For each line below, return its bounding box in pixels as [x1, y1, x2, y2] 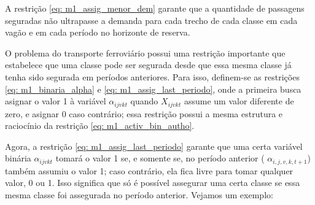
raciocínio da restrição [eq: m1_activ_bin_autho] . [5, 119, 195, 132]
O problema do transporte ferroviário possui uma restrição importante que [5, 46, 286, 59]
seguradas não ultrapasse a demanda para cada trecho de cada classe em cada [5, 14, 298, 26]
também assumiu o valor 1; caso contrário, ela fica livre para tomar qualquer [5, 164, 294, 177]
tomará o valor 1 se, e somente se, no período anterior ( [55, 152, 265, 164]
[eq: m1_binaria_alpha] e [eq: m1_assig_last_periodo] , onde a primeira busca [5, 82, 301, 95]
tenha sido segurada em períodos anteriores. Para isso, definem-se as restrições [5, 70, 300, 83]
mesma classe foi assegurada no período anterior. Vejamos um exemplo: [5, 188, 273, 201]
